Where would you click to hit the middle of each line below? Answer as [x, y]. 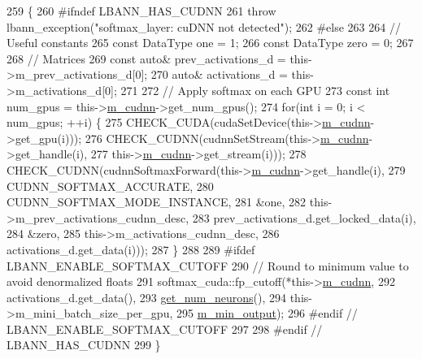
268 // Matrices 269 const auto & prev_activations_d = [146, 58]
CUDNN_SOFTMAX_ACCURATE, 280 [110, 186]
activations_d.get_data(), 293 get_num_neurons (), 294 [147, 297]
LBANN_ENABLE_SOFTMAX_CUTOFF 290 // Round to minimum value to [208, 265]
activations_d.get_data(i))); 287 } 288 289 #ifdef [131, 249]
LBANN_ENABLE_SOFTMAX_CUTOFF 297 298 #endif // [165, 329]
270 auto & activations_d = [219, 74]
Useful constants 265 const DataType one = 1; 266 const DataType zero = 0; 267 [210, 43]
